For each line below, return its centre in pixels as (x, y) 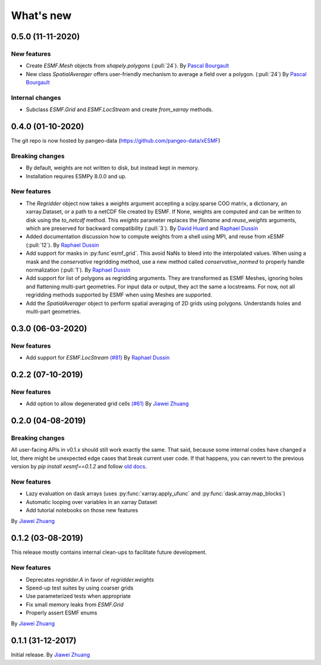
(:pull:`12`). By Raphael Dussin (62, 245)
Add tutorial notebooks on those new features (82, 510)
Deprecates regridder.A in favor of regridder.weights (90, 579)
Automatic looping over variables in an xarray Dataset (92, 502)
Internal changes (36, 97)
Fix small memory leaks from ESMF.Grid (75, 604)
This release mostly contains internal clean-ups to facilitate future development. (109, 552)
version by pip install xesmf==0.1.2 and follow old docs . (79, 467)
